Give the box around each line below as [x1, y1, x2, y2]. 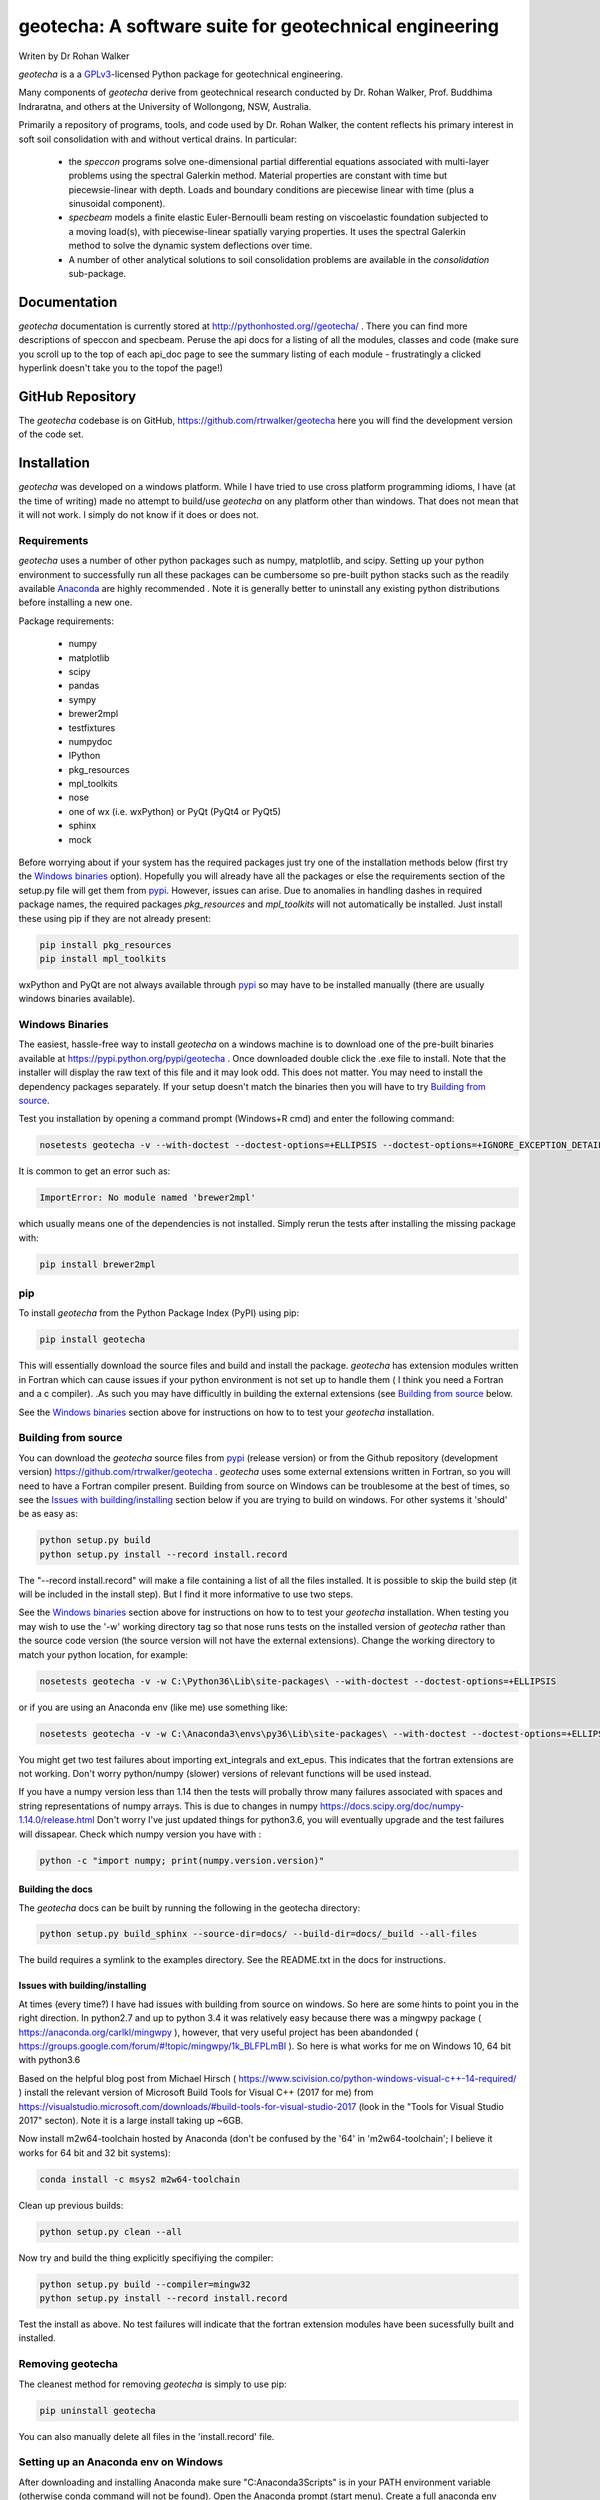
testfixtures [68, 721, 116, 734]
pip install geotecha [39, 1334, 146, 1345]
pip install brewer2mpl [39, 1258, 157, 1270]
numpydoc [68, 735, 113, 747]
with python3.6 [18, 2054, 81, 2066]
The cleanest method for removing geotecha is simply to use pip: [18, 2378, 287, 2390]
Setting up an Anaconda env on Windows [18, 2455, 224, 2469]
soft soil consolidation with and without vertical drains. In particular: [18, 133, 298, 145]
